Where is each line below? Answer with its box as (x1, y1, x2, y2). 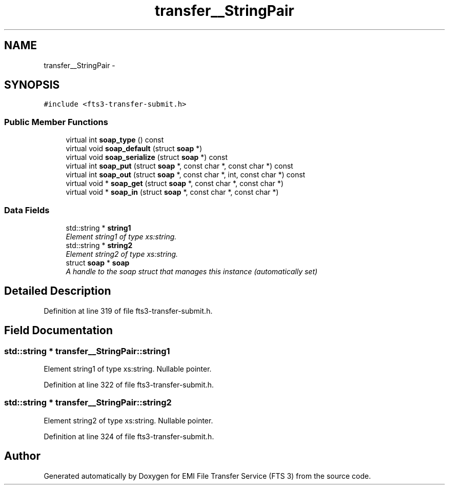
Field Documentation (4, 324, 113, 337)
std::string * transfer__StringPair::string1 (4, 345, 170, 356)
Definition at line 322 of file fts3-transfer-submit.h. (44, 380, 214, 389)
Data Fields (4, 205, 50, 215)
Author (4, 450, 40, 463)
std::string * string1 (66, 223, 131, 232)
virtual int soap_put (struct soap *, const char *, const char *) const (66, 161, 293, 171)
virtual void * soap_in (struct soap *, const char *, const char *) (66, 188, 279, 197)
